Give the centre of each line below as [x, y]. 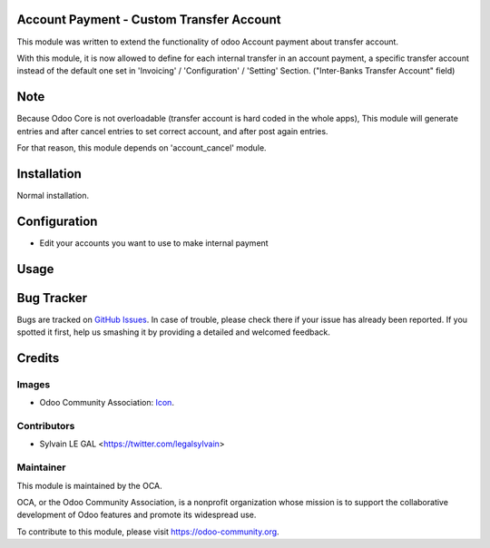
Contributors [46, 426]
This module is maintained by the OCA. [89, 485]
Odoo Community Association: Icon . [107, 403]
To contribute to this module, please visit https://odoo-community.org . [148, 532]
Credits [38, 358]
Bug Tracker [52, 298]
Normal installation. [53, 195]
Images [34, 384]
